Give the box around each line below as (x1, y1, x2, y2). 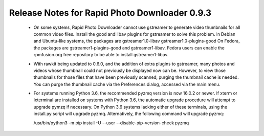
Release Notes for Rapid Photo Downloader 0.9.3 (9, 7, 212, 18)
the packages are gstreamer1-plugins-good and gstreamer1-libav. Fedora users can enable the (33, 45, 225, 51)
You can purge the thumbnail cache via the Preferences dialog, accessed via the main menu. (33, 81, 220, 87)
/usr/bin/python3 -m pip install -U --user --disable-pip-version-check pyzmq (33, 120, 189, 126)
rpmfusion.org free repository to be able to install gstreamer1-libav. (33, 52, 169, 58)
